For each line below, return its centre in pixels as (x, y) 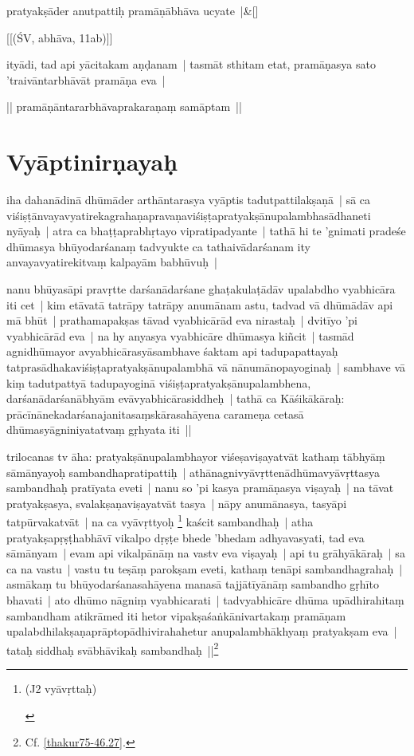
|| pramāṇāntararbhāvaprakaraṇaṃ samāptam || (124, 106)
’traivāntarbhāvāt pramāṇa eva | (86, 79)
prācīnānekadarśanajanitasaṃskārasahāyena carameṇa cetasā (155, 413)
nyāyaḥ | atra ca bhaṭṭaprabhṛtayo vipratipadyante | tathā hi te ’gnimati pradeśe (206, 231)
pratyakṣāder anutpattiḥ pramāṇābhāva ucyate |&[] (133, 10)
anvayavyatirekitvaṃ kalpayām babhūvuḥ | (112, 262)
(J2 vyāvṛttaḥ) (61, 689)
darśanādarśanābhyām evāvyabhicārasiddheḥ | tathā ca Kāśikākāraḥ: (176, 398)
